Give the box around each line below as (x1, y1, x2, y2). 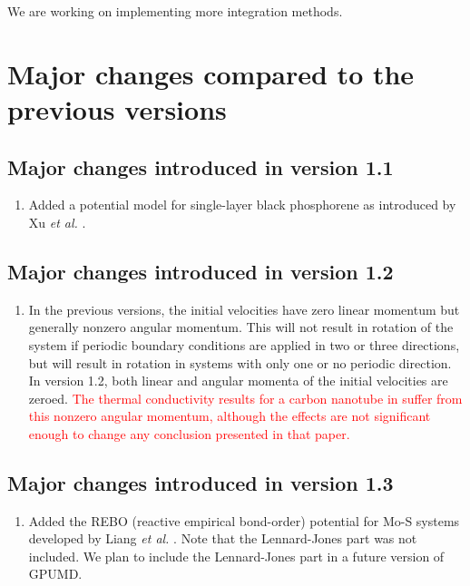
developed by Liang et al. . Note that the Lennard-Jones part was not (28, 529, 417, 548)
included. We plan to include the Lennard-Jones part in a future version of (28, 546, 445, 565)
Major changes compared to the (7, 54, 415, 92)
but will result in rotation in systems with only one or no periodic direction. (28, 353, 452, 372)
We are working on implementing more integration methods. (7, 2, 343, 20)
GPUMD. (28, 564, 83, 583)
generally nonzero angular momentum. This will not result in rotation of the (28, 317, 454, 337)
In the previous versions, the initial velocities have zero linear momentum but (28, 299, 460, 318)
